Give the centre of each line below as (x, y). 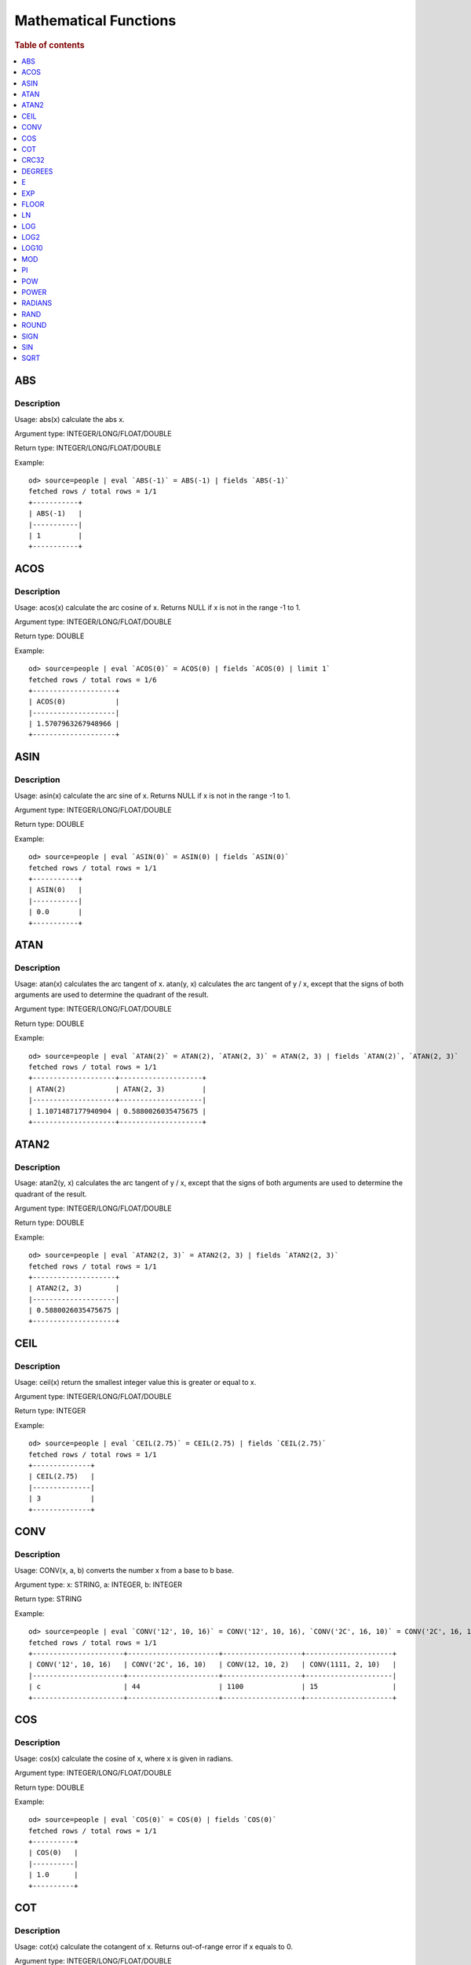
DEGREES (37, 171)
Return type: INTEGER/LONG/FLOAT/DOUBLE (88, 448)
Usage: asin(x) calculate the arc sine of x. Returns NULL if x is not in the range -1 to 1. (152, 795)
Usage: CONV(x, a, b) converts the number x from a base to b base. (124, 1570)
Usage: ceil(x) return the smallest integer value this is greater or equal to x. (135, 1382)
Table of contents (50, 45)
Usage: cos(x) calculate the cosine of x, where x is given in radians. (124, 1758)
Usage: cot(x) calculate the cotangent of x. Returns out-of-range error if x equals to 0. (154, 1946)
